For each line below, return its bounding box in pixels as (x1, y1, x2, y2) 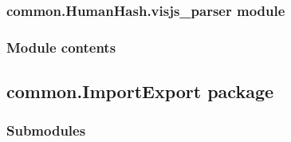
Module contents (6, 37, 116, 57)
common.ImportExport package (6, 79, 274, 104)
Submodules (6, 120, 86, 140)
